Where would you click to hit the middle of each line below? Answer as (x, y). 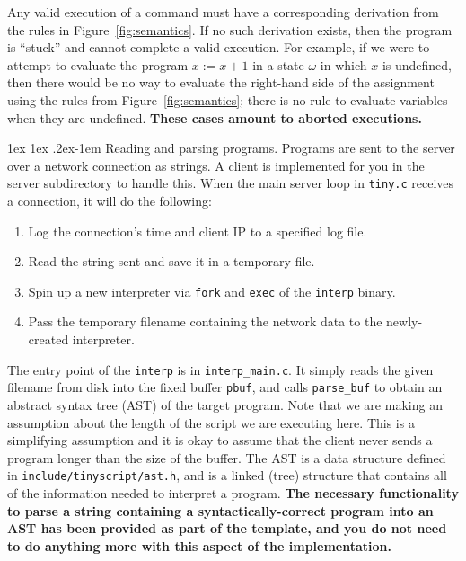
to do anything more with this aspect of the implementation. (199, 545)
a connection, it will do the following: (110, 200)
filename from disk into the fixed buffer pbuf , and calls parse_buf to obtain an (225, 387)
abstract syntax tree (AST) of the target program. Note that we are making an (225, 404)
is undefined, (417, 64)
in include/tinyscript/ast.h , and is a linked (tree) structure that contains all (227, 475)
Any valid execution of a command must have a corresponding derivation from (223, 12)
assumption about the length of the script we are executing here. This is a (211, 422)
